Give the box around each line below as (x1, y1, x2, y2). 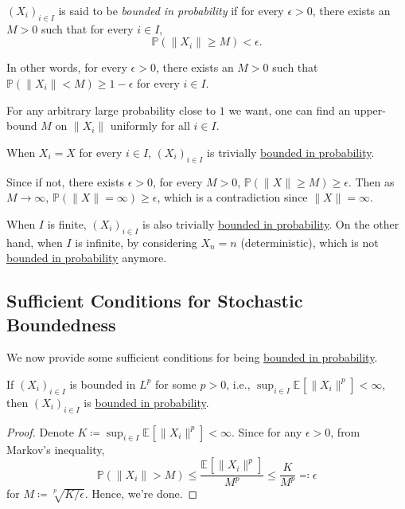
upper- (353, 101, 386, 118)
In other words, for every (6, 59, 127, 76)
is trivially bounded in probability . (207, 143, 375, 160)
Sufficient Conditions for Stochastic (6, 288, 303, 313)
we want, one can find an (228, 101, 351, 118)
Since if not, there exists (6, 173, 124, 190)
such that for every (41, 20, 134, 37)
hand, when (6, 233, 63, 250)
